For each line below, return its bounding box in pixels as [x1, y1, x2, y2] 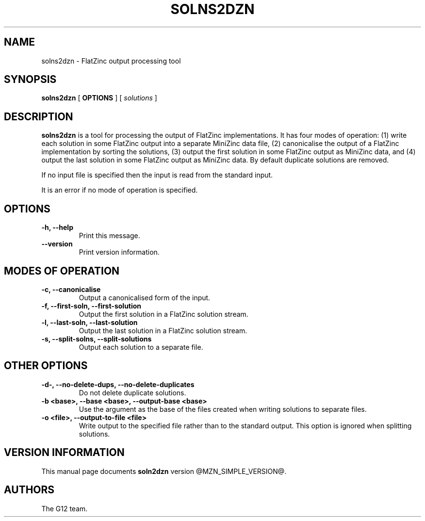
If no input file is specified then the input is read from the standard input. [41, 171, 273, 179]
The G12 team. [41, 504, 88, 513]
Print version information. [79, 248, 160, 257]
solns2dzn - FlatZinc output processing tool [41, 56, 181, 65]
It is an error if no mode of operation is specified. [41, 186, 198, 195]
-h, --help [41, 223, 73, 232]
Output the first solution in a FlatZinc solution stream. [79, 309, 248, 318]
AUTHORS [4, 484, 55, 496]
